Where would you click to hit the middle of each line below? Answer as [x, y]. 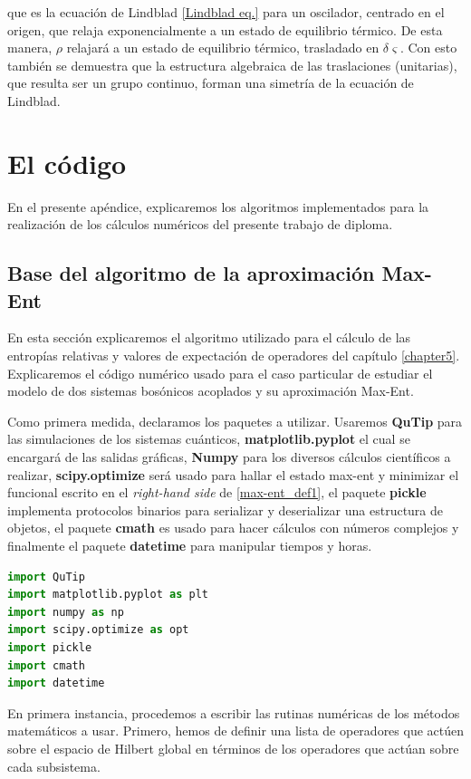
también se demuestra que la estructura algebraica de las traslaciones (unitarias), [232, 65]
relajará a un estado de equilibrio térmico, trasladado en [223, 48]
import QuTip [46, 577]
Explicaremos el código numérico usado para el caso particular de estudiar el [220, 373]
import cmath [46, 665]
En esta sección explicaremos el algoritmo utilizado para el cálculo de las [209, 337]
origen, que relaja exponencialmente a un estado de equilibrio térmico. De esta [225, 29]
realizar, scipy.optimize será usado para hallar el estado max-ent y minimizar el [233, 474]
